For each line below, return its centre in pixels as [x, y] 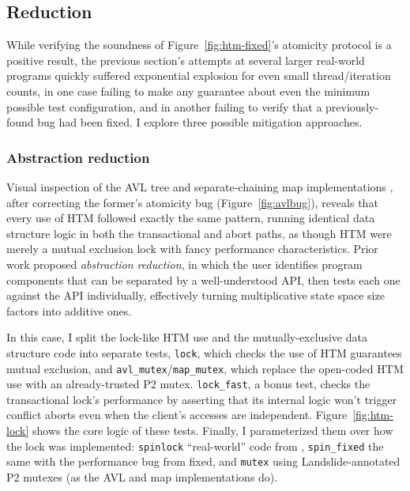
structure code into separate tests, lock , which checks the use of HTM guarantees [204, 352]
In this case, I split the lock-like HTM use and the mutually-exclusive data [187, 337]
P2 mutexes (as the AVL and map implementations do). [142, 476]
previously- [352, 106]
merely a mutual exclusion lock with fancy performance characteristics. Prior [192, 249]
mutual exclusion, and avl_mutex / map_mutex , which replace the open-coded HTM [205, 368]
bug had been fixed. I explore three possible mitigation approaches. [200, 122]
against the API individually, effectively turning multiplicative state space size [196, 295]
